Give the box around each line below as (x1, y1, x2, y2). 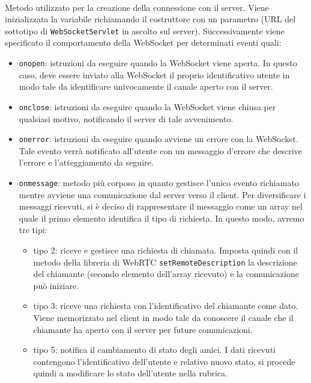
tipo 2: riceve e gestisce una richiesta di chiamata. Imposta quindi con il (33, 244, 298, 256)
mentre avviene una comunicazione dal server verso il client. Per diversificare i (19, 188, 306, 201)
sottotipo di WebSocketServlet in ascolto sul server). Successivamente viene (5, 24, 285, 37)
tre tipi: (19, 223, 47, 236)
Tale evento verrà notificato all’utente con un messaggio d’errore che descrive (19, 144, 302, 157)
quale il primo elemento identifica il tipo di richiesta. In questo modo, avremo (19, 211, 304, 224)
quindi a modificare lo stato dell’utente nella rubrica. (33, 367, 228, 379)
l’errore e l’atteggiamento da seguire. (19, 156, 154, 169)
